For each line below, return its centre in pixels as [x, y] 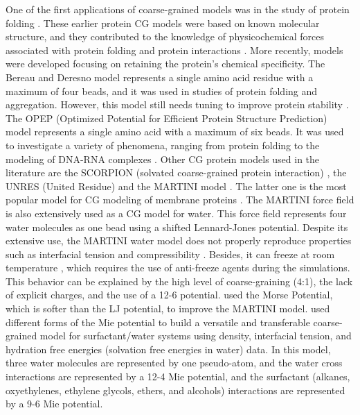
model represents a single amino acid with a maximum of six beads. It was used [175, 132]
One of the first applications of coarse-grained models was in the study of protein [178, 9]
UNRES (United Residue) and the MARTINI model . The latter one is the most [176, 186]
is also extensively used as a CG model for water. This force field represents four [176, 213]
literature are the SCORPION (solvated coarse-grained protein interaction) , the [176, 172]
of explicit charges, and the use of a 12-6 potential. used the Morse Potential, [169, 295]
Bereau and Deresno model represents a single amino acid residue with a [160, 77]
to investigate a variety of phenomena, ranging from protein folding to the [163, 145]
